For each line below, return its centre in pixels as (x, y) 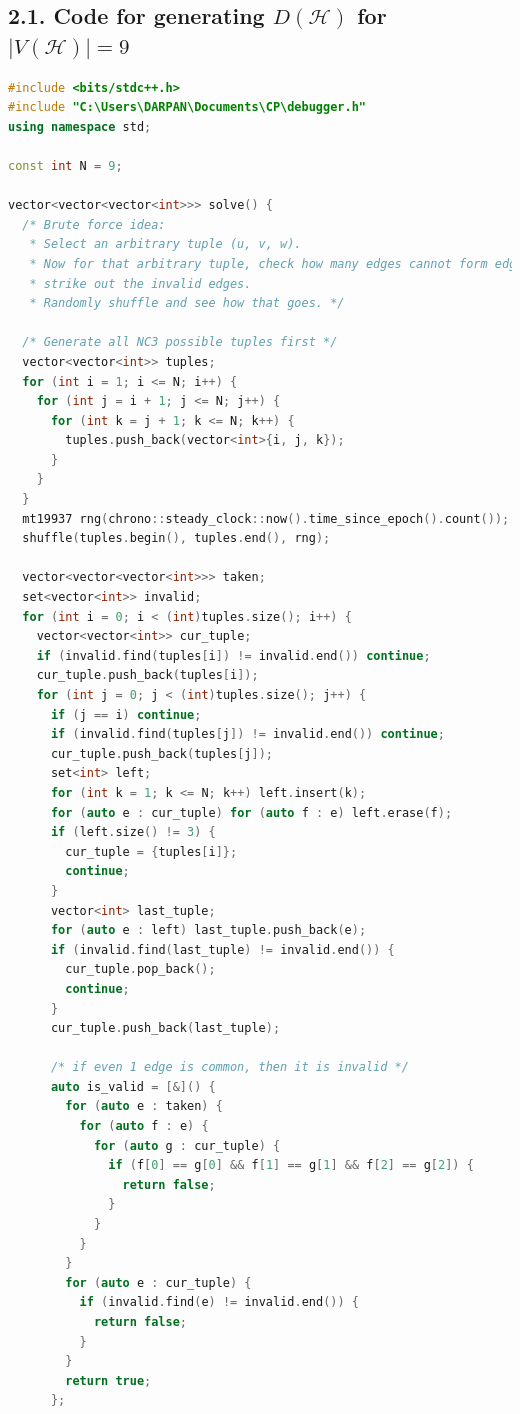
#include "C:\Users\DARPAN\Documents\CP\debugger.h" (187, 107)
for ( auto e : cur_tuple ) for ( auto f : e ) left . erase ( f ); (251, 812)
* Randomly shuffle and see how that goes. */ (187, 303)
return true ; (108, 1380)
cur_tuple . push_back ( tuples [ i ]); (147, 675)
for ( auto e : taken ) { (144, 1106)
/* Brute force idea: (94, 224)
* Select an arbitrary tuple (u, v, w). (165, 244)
